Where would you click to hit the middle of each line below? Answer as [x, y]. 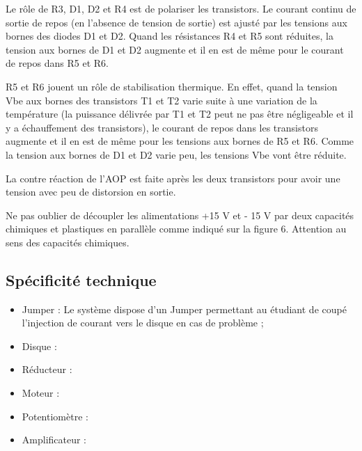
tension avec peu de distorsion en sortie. [91, 192]
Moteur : [41, 393]
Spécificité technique [81, 279]
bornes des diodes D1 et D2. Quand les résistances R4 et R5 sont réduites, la [170, 36]
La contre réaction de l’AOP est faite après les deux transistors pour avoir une [173, 178]
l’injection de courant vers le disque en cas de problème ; [143, 323]
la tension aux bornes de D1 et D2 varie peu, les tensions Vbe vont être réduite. [176, 154]
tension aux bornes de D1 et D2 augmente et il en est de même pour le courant [175, 49]
